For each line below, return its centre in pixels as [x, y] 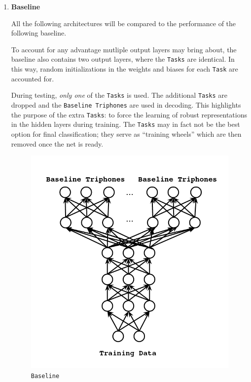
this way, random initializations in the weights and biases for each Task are [125, 69]
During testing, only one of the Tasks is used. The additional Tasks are [119, 95]
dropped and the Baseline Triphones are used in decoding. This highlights [126, 104]
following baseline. [39, 33]
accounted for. [33, 78]
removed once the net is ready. [57, 143]
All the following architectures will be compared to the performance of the [124, 23]
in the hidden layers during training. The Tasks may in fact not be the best [125, 124]
